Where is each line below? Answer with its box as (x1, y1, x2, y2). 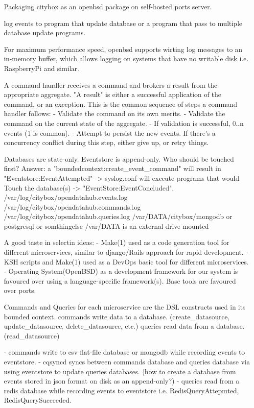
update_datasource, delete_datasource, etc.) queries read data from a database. (4, 321, 245, 331)
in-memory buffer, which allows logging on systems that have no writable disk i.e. (4, 53, 249, 64)
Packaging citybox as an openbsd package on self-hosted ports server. (4, 1, 212, 11)
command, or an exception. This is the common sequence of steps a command (4, 98, 237, 109)
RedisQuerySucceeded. (4, 395, 71, 405)
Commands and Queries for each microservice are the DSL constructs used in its (4, 302, 246, 312)
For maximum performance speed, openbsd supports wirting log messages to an (4, 44, 243, 54)
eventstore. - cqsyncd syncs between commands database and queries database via (4, 357, 250, 366)
